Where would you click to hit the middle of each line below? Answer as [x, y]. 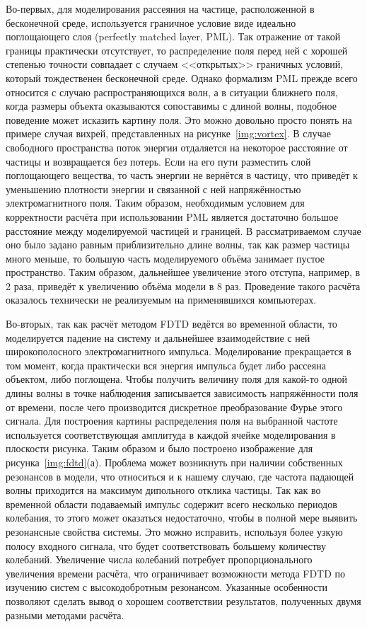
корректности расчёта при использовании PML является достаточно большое [172, 216]
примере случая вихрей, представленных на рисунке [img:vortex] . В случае [168, 133]
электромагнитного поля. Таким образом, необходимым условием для [155, 203]
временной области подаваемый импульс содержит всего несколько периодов [171, 504]
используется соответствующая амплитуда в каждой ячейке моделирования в [171, 434]
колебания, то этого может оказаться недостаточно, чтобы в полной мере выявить [182, 518]
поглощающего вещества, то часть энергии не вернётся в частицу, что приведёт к [182, 175]
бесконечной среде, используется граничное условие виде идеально [151, 22]
